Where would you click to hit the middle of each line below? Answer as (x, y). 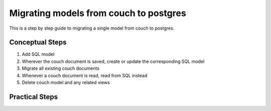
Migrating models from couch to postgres (98, 13)
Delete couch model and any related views (66, 82)
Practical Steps (33, 97)
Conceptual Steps (38, 42)
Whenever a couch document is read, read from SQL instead (85, 75)
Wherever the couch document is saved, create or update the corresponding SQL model (113, 61)
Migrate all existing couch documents (61, 68)
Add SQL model (38, 54)
